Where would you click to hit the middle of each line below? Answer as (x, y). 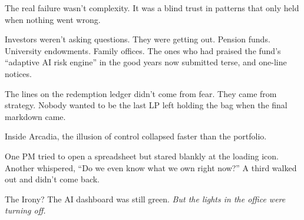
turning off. (25, 210)
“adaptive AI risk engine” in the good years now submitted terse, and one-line (146, 62)
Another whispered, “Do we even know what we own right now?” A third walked (151, 167)
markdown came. (35, 116)
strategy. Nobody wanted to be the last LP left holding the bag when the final (146, 105)
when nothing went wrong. (53, 19)
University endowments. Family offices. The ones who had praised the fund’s (143, 50)
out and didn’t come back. (52, 179)
